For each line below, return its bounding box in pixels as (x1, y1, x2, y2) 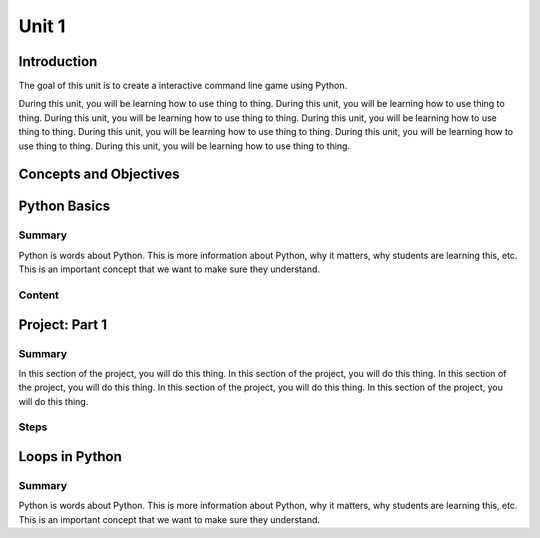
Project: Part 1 (18, 316, 107, 333)
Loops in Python (18, 448, 122, 465)
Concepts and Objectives (18, 166, 180, 183)
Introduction (18, 53, 98, 70)
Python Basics (18, 198, 111, 215)
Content (18, 288, 60, 302)
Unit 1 (18, 15, 66, 37)
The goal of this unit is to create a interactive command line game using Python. (18, 80, 348, 92)
